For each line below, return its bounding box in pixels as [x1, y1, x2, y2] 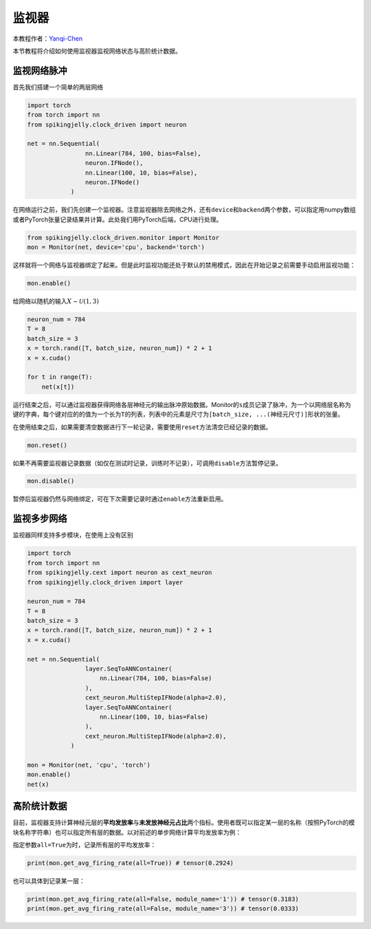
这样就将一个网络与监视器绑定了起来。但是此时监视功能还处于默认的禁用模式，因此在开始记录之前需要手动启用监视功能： [12, 261, 356, 270]
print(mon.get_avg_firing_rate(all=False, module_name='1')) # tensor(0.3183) [27, 895, 299, 903]
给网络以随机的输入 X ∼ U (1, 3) [12, 297, 100, 305]
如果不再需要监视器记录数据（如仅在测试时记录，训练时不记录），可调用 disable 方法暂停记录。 [12, 459, 282, 467]
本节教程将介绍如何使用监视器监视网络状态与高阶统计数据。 [12, 47, 181, 55]
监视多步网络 [12, 513, 67, 525]
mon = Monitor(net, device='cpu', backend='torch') [27, 243, 205, 251]
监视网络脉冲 [12, 65, 67, 76]
